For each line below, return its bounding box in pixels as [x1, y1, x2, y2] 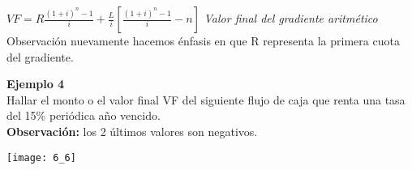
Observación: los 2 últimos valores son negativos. [6, 122, 258, 139]
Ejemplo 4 [6, 75, 65, 92]
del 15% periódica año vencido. [6, 107, 161, 124]
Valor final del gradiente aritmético [204, 10, 378, 26]
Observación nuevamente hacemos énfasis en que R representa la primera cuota [6, 32, 400, 49]
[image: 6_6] [6, 151, 76, 164]
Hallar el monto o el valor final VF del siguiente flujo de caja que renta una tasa [6, 91, 406, 108]
